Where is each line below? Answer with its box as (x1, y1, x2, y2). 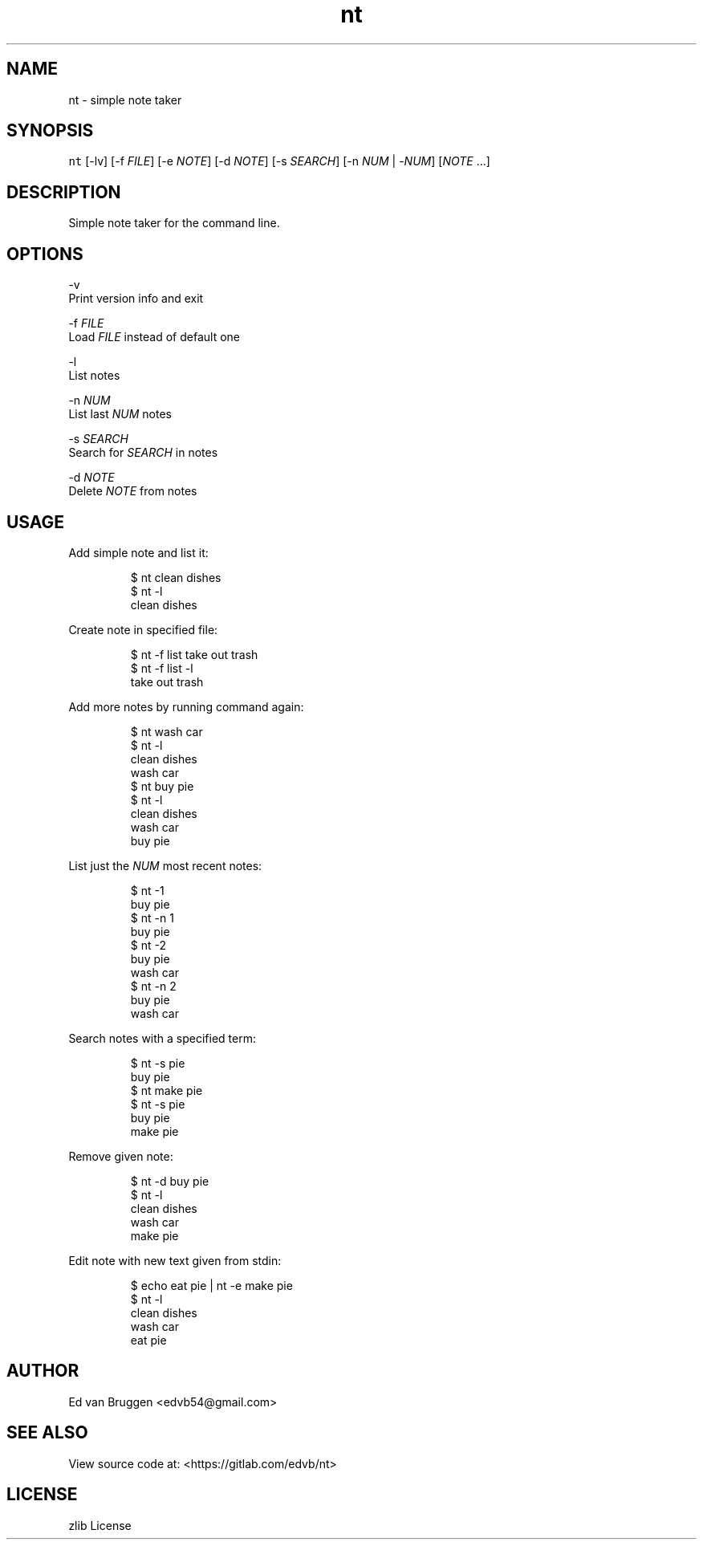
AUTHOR (6, 1361, 79, 1381)
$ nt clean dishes (130, 570, 221, 584)
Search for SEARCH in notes (68, 445, 218, 460)
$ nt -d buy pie (130, 1174, 209, 1188)
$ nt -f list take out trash (130, 647, 258, 661)
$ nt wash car (130, 724, 203, 738)
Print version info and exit (68, 291, 204, 306)
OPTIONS (6, 243, 83, 264)
